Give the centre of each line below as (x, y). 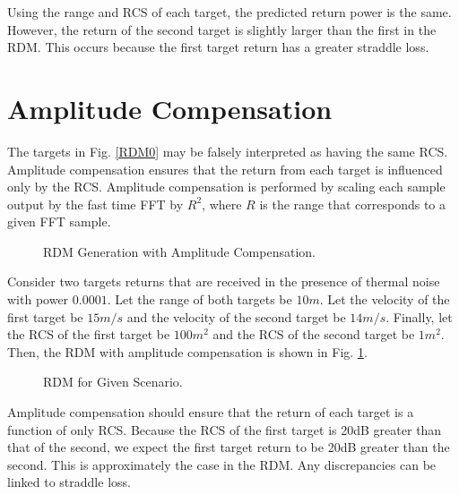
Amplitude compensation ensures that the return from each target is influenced (225, 169)
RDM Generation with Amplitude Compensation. (179, 251)
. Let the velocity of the (385, 299)
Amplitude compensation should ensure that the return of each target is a (211, 412)
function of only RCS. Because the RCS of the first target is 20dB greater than (225, 429)
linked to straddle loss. (69, 482)
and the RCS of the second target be (314, 334)
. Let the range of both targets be (199, 299)
